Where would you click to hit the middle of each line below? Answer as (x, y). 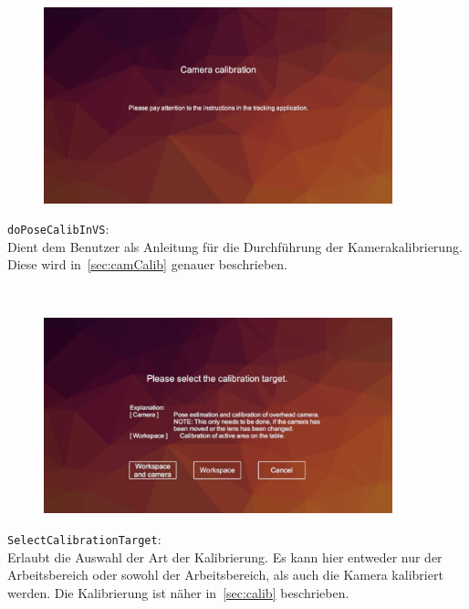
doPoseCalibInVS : (58, 229)
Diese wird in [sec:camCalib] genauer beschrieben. (147, 264)
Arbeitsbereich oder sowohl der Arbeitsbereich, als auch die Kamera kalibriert (225, 575)
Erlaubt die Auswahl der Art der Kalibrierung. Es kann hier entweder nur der (225, 556)
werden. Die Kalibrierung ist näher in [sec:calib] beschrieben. (178, 592)
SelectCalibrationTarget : (84, 538)
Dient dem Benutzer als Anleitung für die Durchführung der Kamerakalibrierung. (235, 246)
